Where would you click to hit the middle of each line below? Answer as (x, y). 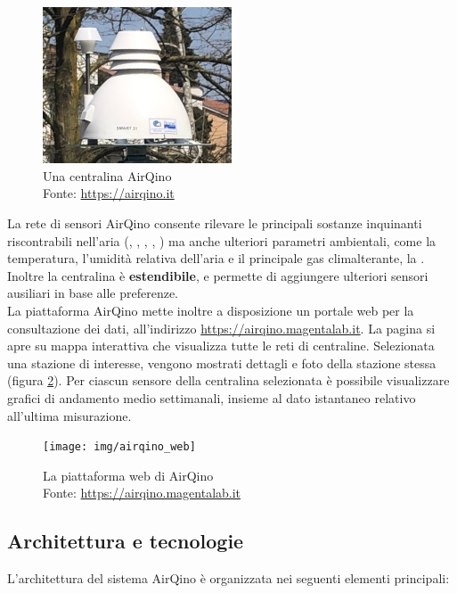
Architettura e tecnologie (126, 541)
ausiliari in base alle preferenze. (93, 293)
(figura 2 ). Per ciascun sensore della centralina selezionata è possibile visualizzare (228, 380)
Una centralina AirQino (107, 175)
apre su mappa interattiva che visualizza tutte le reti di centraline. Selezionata (221, 346)
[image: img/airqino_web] (119, 447)
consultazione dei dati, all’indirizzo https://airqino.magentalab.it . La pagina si (221, 328)
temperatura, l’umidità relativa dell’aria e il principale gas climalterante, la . (216, 258)
